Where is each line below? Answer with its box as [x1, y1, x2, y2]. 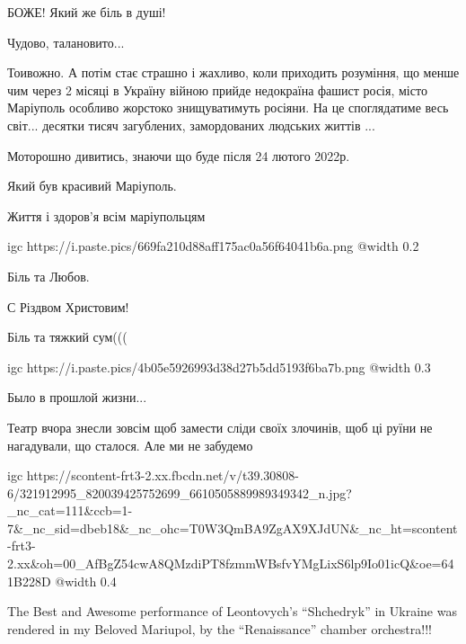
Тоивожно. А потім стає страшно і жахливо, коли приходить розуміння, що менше [7, 63, 460, 82]
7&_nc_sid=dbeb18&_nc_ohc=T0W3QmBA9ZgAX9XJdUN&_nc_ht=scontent [7, 518, 458, 537]
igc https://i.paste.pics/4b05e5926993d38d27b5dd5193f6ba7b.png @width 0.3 [7, 357, 431, 376]
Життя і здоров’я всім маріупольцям [7, 206, 206, 225]
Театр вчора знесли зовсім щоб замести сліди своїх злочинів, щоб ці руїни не [7, 417, 433, 436]
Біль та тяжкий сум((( [7, 327, 127, 346]
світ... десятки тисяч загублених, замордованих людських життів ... [7, 115, 375, 134]
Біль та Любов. [7, 266, 90, 285]
